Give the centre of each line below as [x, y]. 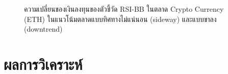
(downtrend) [43, 29]
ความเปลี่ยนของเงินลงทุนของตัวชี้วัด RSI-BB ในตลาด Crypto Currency [124, 9]
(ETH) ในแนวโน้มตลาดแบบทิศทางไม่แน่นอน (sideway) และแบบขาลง [120, 19]
